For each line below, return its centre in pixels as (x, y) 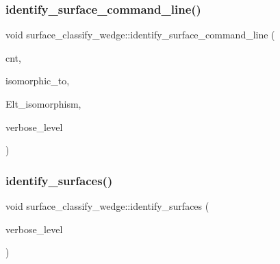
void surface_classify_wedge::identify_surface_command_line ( (140, 35)
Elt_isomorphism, (43, 104)
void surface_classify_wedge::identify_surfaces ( (107, 206)
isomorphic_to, (38, 81)
